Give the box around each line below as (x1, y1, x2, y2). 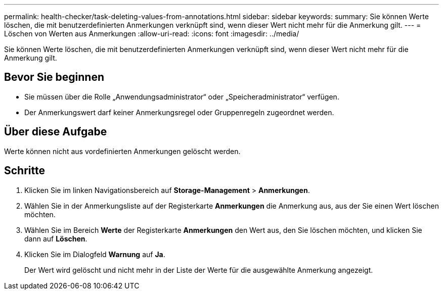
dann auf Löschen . (24, 234, 87, 243)
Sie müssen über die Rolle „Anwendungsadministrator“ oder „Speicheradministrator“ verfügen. (24, 92, 339, 101)
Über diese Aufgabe (4, 125, 107, 138)
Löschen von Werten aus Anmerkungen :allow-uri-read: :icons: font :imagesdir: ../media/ (4, 29, 299, 38)
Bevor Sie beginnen (4, 71, 105, 84)
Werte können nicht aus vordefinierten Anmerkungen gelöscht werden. (4, 146, 241, 156)
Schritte (4, 164, 45, 177)
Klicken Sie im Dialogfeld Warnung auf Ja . (24, 250, 165, 259)
